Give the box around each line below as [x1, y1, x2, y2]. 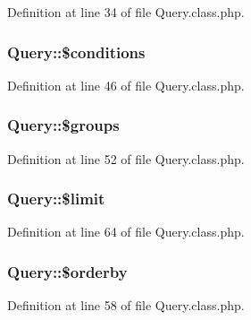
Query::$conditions [7, 40, 146, 63]
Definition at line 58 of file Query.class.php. [7, 296, 245, 315]
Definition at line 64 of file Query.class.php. [7, 222, 245, 241]
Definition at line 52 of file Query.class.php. [7, 149, 245, 168]
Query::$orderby [7, 260, 128, 282]
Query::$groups [7, 114, 120, 136]
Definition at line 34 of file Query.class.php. [7, 3, 245, 21]
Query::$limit [7, 187, 105, 210]
